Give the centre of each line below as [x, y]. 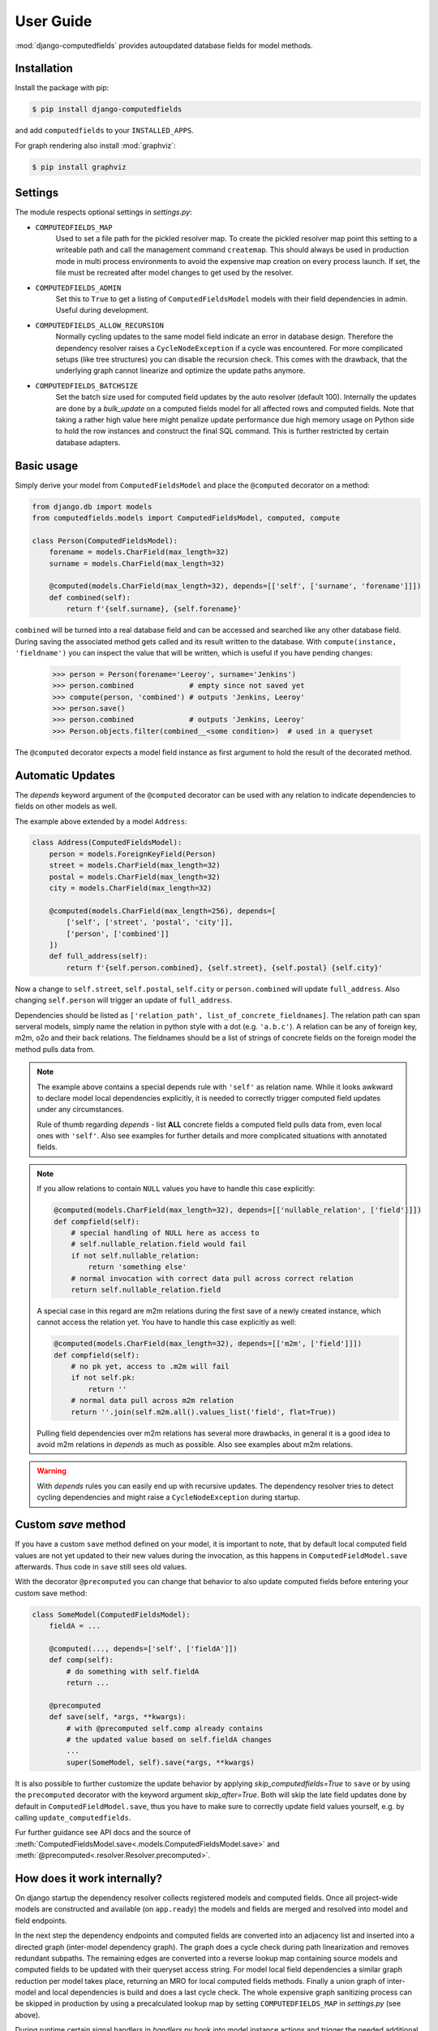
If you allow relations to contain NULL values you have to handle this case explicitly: [176, 1189]
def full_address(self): [99, 956]
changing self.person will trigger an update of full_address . [124, 1000]
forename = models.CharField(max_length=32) [139, 552]
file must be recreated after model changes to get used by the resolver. [174, 273]
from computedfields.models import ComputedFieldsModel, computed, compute [186, 518]
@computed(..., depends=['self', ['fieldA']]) [144, 1648]
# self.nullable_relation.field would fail [159, 1244]
